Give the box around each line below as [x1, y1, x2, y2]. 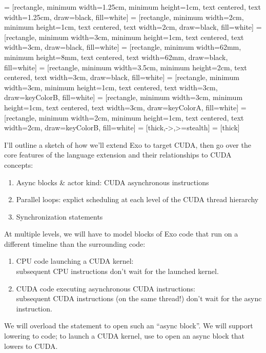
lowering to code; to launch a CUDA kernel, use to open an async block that [4, 330, 245, 341]
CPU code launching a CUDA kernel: [16, 256, 134, 266]
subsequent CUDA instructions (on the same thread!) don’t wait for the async [16, 293, 262, 304]
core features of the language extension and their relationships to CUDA [4, 149, 232, 160]
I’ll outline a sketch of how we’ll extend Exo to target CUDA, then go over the [4, 139, 251, 150]
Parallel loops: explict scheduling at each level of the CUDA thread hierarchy [16, 194, 259, 205]
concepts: [4, 159, 33, 170]
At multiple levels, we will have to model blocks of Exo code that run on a [4, 228, 238, 239]
